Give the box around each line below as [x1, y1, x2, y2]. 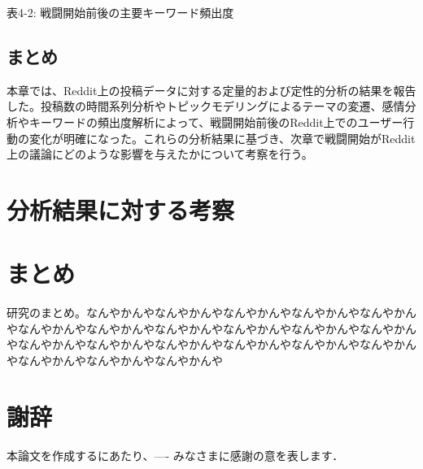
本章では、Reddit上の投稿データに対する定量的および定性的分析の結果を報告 [7, 81, 416, 98]
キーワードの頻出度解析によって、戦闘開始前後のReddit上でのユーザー [28, 113, 403, 130]
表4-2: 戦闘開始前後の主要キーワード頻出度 [7, 4, 234, 20]
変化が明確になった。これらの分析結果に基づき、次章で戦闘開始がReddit [28, 129, 416, 146]
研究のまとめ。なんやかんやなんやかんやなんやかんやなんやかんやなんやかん [7, 304, 416, 321]
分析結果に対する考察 [7, 193, 235, 226]
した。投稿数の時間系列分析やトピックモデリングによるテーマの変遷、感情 [7, 98, 405, 115]
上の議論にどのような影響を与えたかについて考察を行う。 [7, 145, 313, 163]
